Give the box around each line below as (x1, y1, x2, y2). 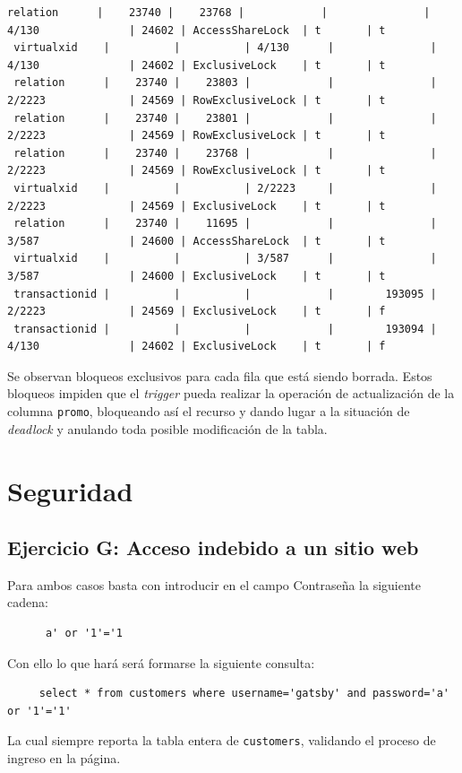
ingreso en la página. (7, 749, 121, 768)
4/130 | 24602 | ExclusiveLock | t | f (7, 340, 386, 353)
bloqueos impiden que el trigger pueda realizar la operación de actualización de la (7, 384, 455, 403)
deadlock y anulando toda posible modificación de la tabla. (7, 419, 328, 438)
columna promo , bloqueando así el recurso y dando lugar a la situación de (7, 402, 410, 421)
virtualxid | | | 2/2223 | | (13, 181, 437, 195)
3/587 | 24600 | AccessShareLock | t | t (7, 234, 386, 248)
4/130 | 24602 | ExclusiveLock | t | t (7, 58, 386, 72)
